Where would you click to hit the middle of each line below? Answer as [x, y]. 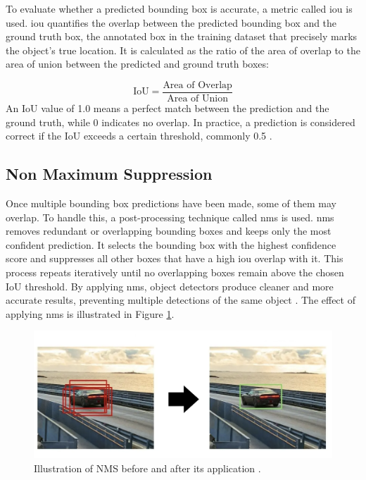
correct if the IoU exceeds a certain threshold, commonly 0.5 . [139, 136]
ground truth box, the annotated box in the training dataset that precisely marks [182, 36]
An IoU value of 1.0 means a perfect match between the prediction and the [168, 108]
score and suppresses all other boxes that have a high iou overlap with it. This [175, 258]
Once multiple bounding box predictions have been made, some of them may [171, 203]
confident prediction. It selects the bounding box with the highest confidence [171, 244]
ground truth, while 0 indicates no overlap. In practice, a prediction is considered [181, 122]
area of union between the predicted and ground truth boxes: [137, 64]
